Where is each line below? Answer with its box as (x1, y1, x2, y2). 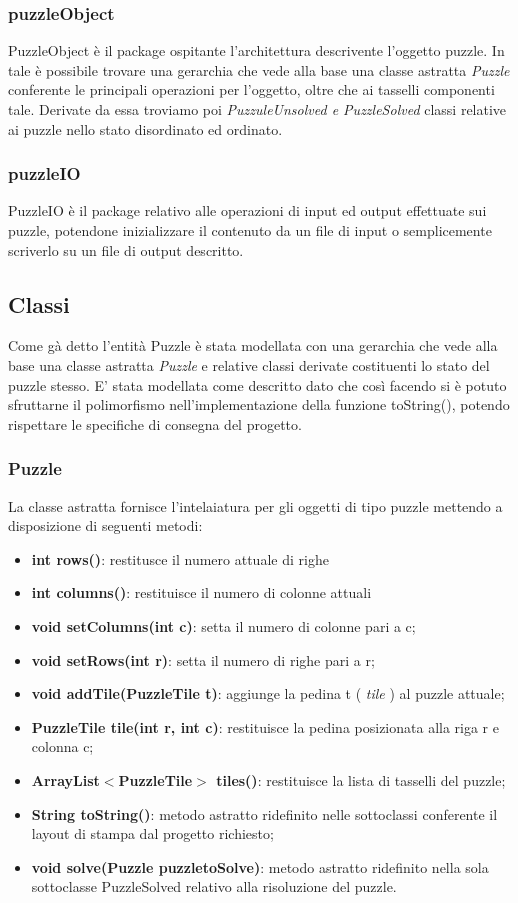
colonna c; (31, 736, 94, 757)
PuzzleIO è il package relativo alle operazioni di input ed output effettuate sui (8, 200, 487, 221)
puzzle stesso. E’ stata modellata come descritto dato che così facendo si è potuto (8, 374, 507, 395)
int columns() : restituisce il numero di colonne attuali (31, 582, 372, 603)
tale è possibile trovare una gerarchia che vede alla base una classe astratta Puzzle (8, 59, 510, 80)
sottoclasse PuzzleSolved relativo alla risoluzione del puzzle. (31, 876, 397, 897)
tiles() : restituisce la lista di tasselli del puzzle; (216, 769, 506, 790)
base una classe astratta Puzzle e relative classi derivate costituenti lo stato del (8, 354, 490, 375)
